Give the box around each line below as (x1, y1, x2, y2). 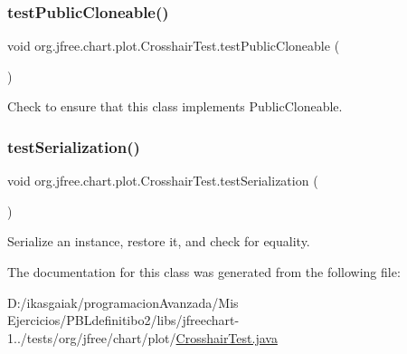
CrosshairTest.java (175, 328, 278, 347)
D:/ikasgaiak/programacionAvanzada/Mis (7, 292, 239, 311)
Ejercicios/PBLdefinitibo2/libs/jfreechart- (7, 311, 240, 330)
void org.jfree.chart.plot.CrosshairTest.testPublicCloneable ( (7, 36, 340, 55)
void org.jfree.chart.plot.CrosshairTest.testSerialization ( (7, 171, 318, 190)
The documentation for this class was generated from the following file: (7, 263, 401, 281)
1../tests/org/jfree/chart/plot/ (7, 328, 176, 347)
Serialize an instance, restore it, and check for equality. (7, 232, 310, 251)
